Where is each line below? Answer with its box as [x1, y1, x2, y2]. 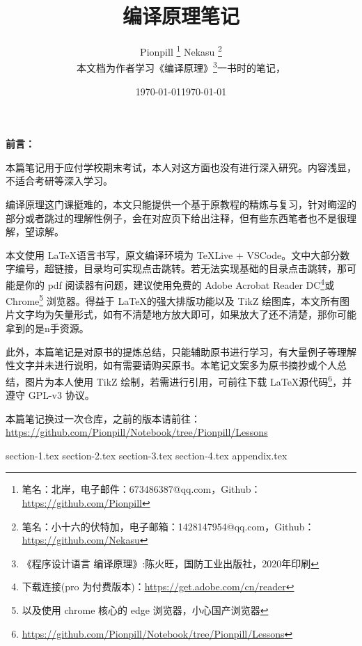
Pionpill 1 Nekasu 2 [140, 42, 222, 58]
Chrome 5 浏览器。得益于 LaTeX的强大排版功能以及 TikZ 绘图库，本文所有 [6, 292, 340, 308]
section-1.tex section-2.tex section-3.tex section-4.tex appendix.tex [6, 448, 288, 462]
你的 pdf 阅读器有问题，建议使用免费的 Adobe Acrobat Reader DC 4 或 [24, 275, 335, 292]
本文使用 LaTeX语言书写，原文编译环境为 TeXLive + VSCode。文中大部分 [6, 247, 340, 262]
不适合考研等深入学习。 [6, 173, 113, 188]
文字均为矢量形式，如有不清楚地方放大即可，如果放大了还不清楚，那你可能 [15, 307, 356, 322]
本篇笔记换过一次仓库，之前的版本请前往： [6, 411, 200, 425]
